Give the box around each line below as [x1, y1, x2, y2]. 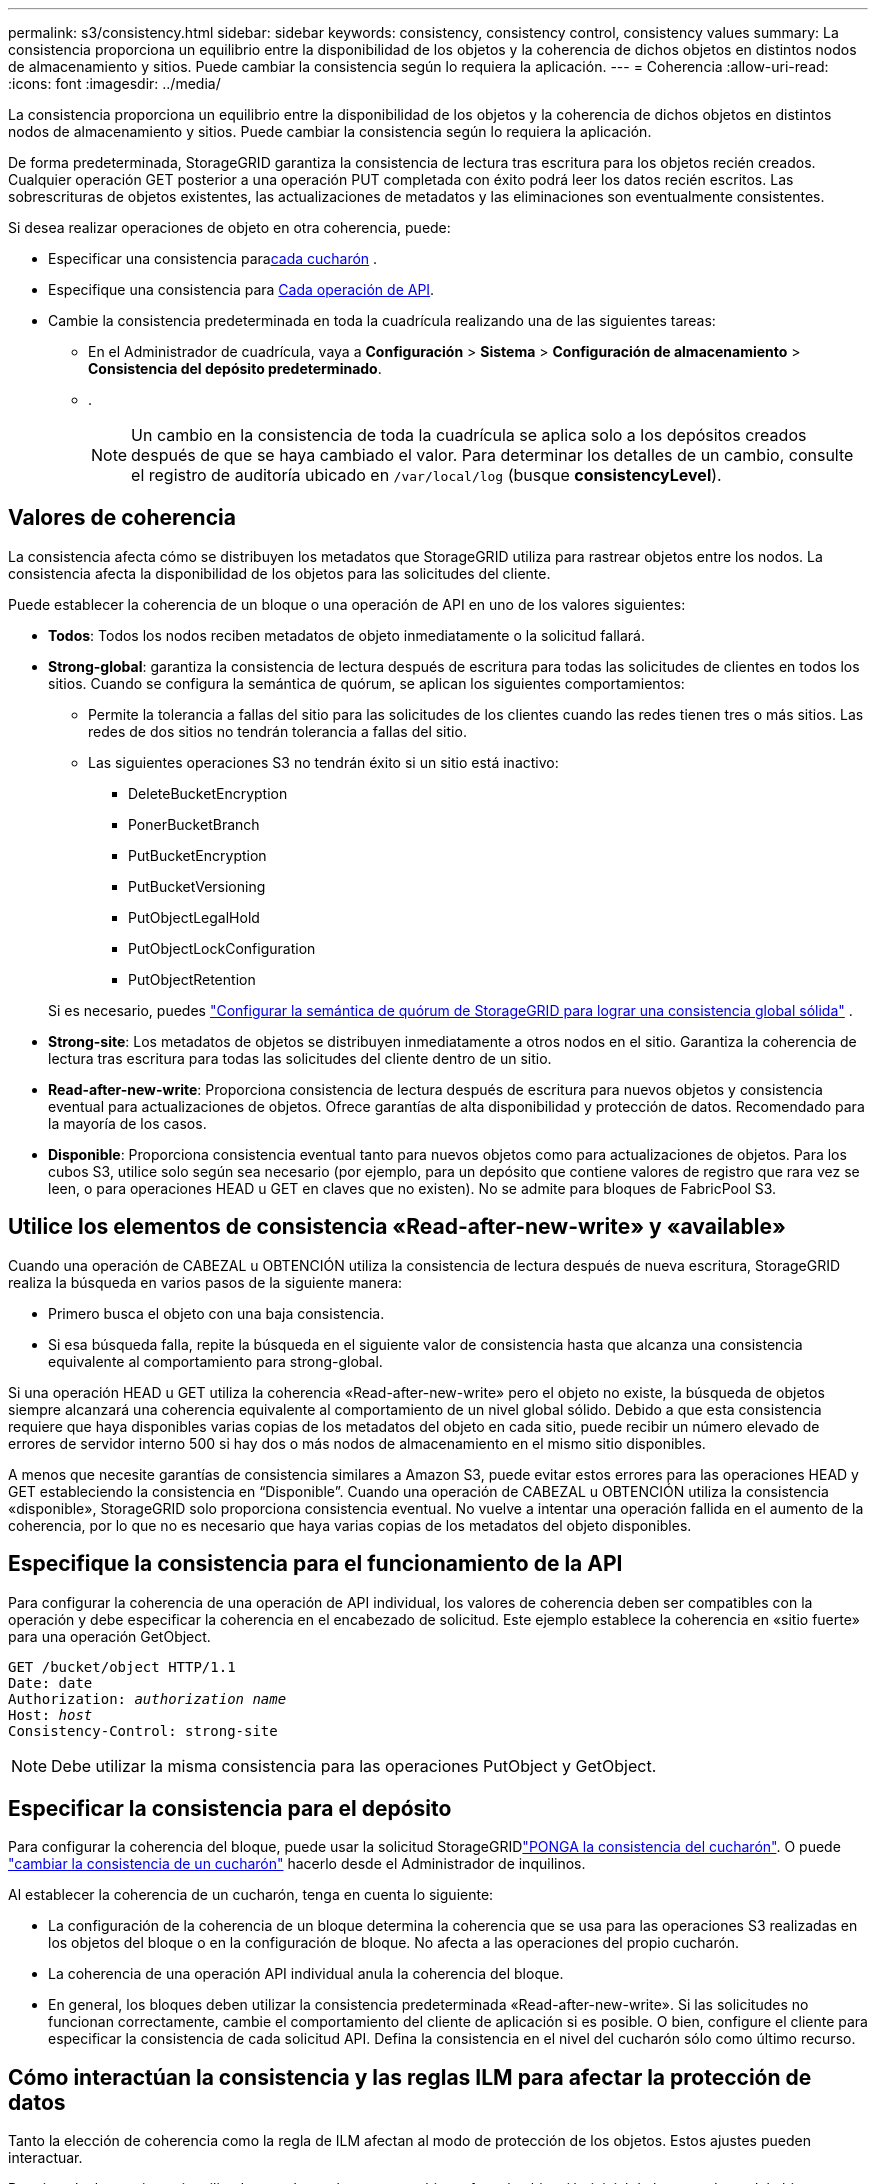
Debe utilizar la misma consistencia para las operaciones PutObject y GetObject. [51, 1755, 657, 1776]
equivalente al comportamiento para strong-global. [48, 1352, 383, 1370]
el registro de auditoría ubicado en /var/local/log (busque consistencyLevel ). [131, 465, 722, 485]
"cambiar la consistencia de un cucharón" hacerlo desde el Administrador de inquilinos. [8, 1855, 586, 1873]
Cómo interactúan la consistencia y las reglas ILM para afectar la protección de [8, 2064, 812, 2090]
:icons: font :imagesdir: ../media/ [8, 75, 221, 92]
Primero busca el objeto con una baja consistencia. [48, 1304, 385, 1322]
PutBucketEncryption [128, 846, 267, 864]
